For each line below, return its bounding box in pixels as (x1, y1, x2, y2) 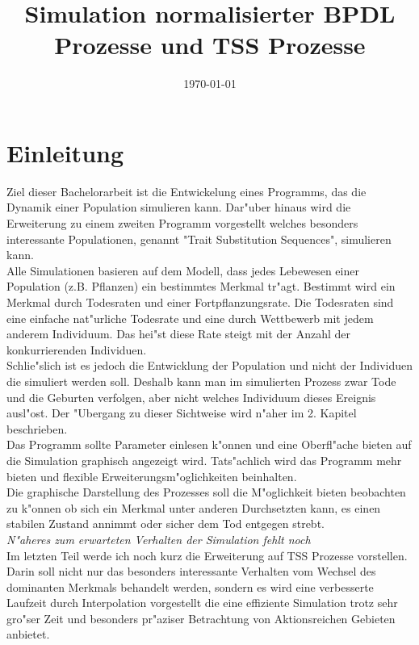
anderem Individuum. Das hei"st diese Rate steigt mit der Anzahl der (6, 325, 351, 342)
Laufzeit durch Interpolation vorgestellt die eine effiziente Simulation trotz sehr (6, 594, 398, 611)
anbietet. (6, 626, 50, 643)
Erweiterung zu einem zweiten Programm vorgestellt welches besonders (6, 215, 358, 232)
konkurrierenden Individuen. (6, 341, 147, 358)
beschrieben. (6, 420, 68, 437)
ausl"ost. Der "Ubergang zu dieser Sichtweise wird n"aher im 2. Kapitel (6, 404, 357, 421)
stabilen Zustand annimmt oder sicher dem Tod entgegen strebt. (6, 515, 325, 532)
